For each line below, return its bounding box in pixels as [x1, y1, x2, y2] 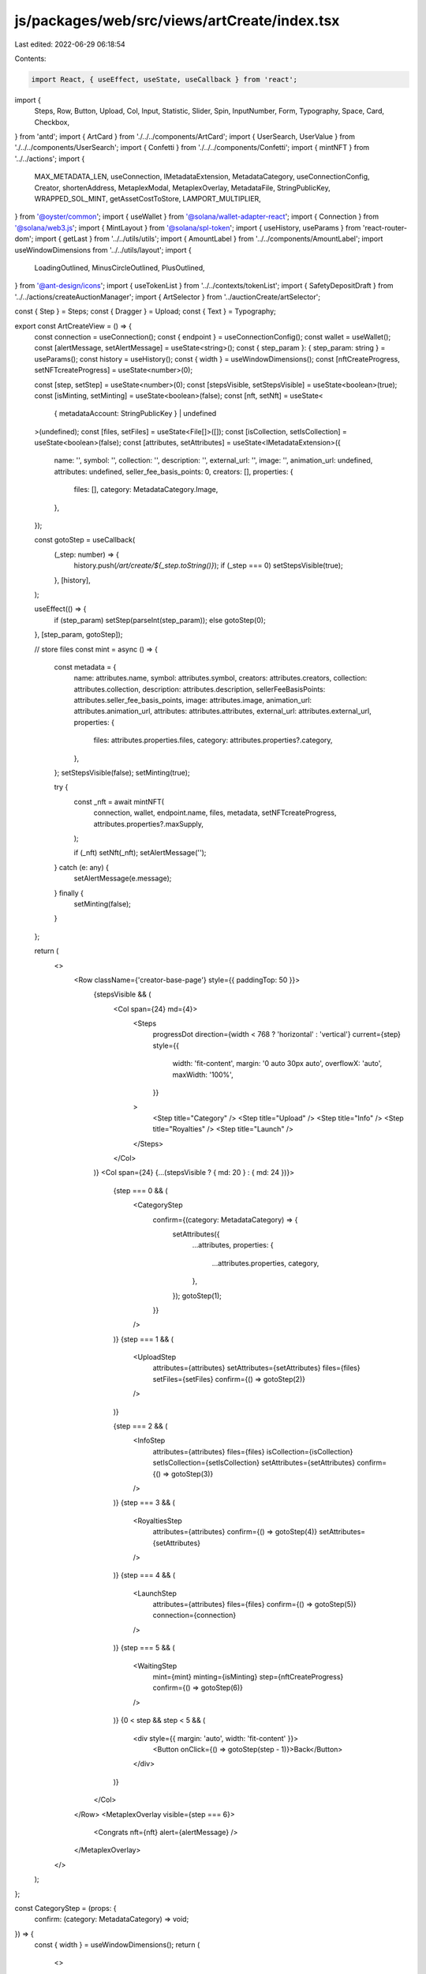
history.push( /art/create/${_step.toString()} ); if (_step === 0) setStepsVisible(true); [73, 561, 343, 570]
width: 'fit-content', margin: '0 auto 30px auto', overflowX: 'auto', [172, 1059, 383, 1068]
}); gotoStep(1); [172, 1291, 222, 1300]
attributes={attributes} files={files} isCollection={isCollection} [152, 1447, 353, 1456]
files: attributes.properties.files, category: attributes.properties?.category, [93, 735, 333, 745]
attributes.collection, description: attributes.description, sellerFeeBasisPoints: [73, 684, 326, 694]
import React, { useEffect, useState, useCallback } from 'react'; [31, 75, 298, 84]
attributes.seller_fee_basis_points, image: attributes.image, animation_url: [73, 696, 312, 705]
